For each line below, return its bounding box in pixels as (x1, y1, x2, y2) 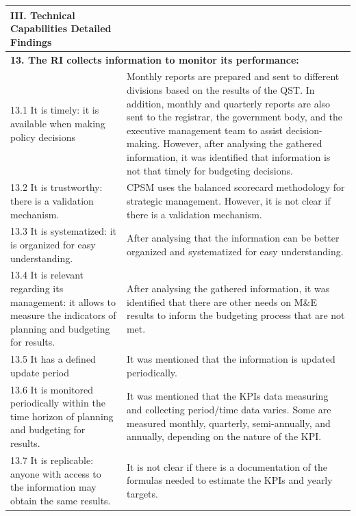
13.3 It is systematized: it (10, 224, 116, 238)
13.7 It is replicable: (10, 452, 94, 467)
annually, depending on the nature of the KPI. (126, 429, 322, 443)
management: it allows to (10, 294, 116, 309)
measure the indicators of (10, 308, 116, 322)
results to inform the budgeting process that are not (126, 308, 345, 322)
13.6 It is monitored (10, 382, 94, 396)
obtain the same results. (10, 493, 111, 507)
